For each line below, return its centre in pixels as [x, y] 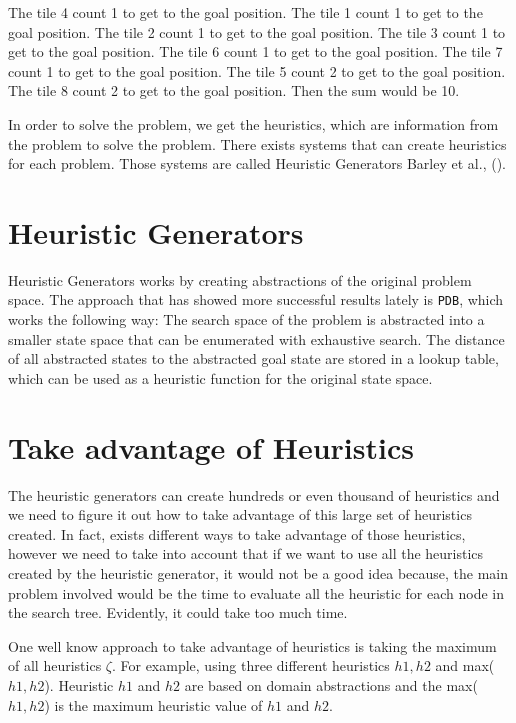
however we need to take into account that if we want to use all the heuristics [246, 553]
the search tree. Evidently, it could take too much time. [178, 612]
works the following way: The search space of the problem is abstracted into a [246, 319]
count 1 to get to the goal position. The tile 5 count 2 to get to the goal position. [257, 70]
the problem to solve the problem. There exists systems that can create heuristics [257, 143]
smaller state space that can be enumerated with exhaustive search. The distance [256, 338]
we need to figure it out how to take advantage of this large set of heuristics [240, 514]
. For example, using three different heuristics [250, 665]
